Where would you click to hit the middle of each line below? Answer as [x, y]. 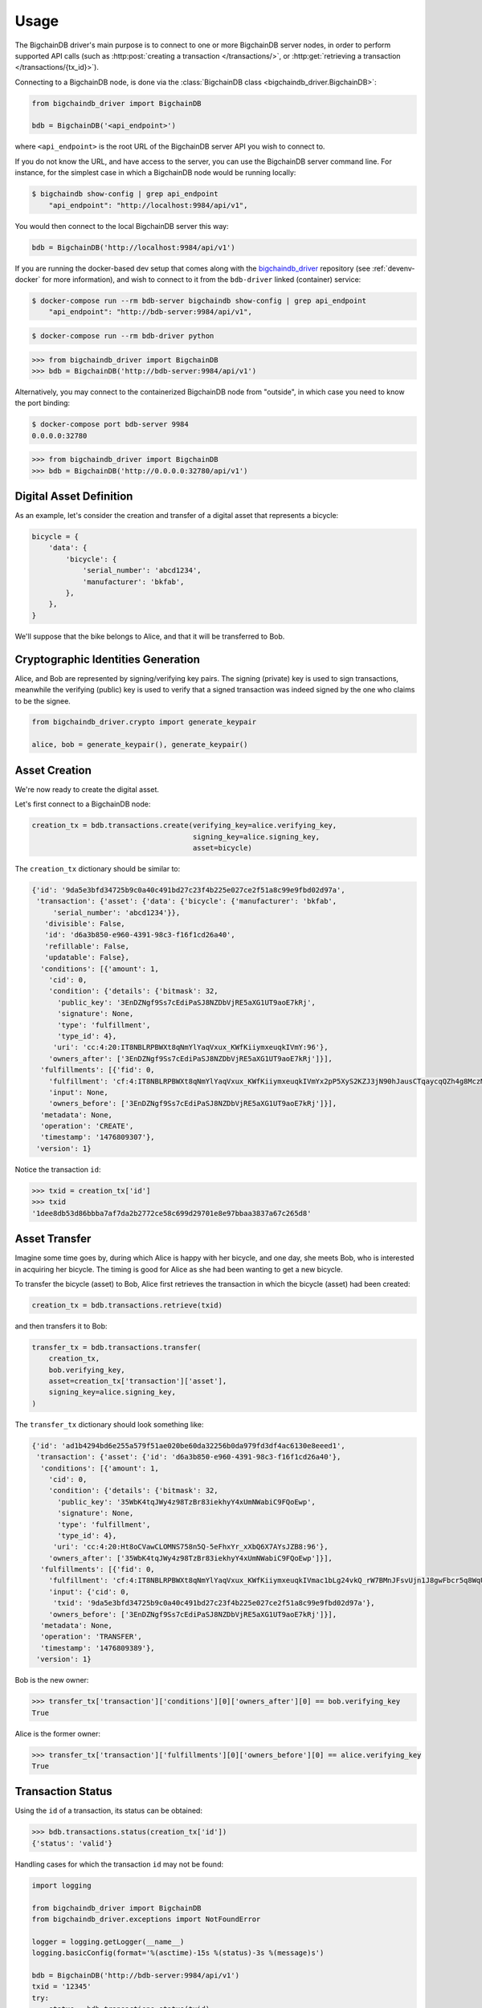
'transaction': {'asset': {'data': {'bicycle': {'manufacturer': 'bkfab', [187, 901]
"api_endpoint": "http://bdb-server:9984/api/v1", [150, 312]
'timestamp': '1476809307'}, [98, 1137]
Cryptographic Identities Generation [108, 659]
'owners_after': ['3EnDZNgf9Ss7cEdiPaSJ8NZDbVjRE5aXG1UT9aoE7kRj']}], [191, 1059]
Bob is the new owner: [52, 1680]
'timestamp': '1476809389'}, [98, 1648]
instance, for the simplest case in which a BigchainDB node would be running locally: [155, 173]
